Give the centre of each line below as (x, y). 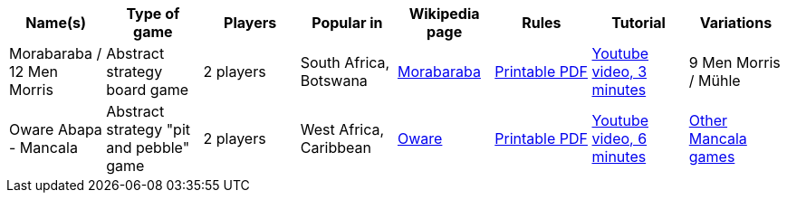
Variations (736, 23)
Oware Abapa (56, 129)
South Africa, (345, 62)
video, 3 (619, 71)
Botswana (334, 81)
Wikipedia (444, 14)
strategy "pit (149, 129)
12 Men (34, 71)
